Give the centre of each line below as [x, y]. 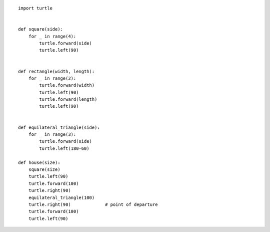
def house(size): [39, 162]
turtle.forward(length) [68, 99]
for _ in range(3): [52, 135]
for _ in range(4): [52, 36]
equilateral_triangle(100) [61, 197]
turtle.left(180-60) [64, 148]
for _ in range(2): [52, 78]
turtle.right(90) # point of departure [93, 204]
